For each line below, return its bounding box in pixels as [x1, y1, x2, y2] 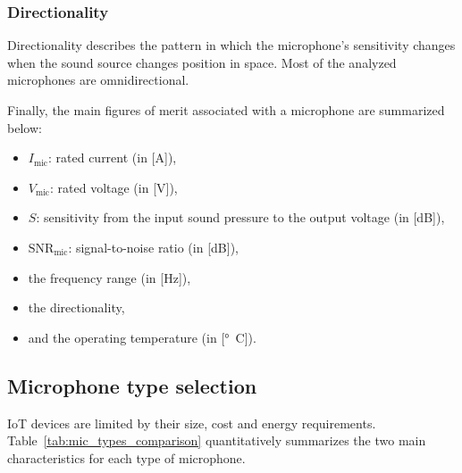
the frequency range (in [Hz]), [28, 268, 191, 286]
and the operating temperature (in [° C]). [28, 328, 256, 346]
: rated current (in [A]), [47, 148, 177, 167]
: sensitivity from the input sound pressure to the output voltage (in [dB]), [36, 208, 445, 227]
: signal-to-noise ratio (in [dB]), [68, 237, 239, 256]
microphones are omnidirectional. [7, 71, 189, 89]
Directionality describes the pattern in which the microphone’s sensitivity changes [7, 36, 456, 54]
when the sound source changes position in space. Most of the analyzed [7, 53, 397, 71]
